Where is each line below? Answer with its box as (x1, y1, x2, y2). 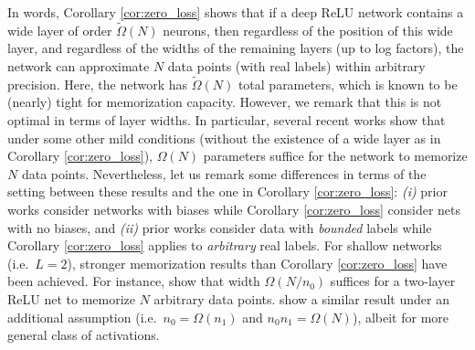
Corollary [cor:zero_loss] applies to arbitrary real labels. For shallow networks (7, 236, 442, 255)
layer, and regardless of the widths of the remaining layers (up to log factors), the (7, 38, 464, 58)
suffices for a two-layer (330, 271, 456, 291)
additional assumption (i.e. (7, 307, 157, 326)
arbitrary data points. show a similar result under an (153, 289, 449, 308)
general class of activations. (7, 325, 160, 345)
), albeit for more (352, 307, 449, 326)
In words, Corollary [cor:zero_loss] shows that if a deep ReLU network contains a (7, 3, 464, 21)
